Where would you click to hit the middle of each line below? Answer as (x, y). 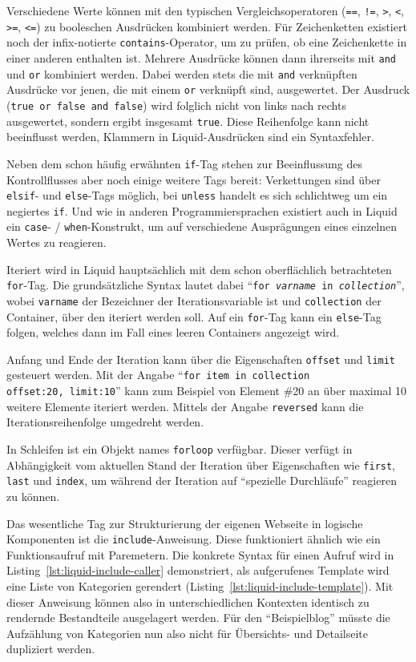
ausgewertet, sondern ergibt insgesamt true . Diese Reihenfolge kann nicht (188, 121)
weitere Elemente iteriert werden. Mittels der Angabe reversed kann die (185, 406)
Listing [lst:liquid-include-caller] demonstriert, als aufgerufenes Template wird (198, 570)
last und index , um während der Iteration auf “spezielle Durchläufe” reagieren (202, 480)
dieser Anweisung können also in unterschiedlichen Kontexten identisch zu (188, 601)
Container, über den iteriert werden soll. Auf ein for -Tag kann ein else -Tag (194, 316)
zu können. (33, 496)
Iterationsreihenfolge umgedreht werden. (105, 422)
